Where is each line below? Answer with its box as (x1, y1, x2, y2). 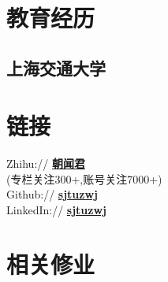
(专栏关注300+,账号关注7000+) (6, 170, 162, 187)
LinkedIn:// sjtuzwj (6, 202, 107, 218)
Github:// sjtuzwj (6, 186, 99, 202)
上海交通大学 (6, 55, 106, 80)
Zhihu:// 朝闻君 (6, 155, 85, 172)
